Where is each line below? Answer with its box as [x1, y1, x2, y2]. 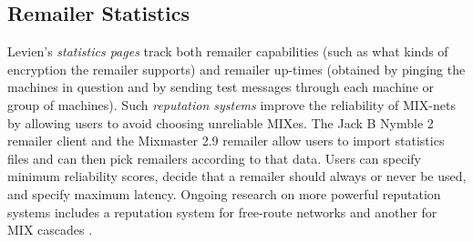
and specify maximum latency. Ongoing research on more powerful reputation [7, 184, 441, 203]
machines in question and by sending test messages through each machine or [7, 77, 435, 96]
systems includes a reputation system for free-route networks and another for [7, 202, 437, 221]
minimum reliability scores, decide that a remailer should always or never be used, [7, 166, 467, 186]
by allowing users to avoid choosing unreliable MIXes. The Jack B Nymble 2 [7, 113, 434, 132]
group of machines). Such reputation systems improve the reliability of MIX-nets [7, 95, 456, 114]
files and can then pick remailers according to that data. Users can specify [7, 148, 421, 167]
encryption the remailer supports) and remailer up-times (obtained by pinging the [7, 59, 466, 78]
